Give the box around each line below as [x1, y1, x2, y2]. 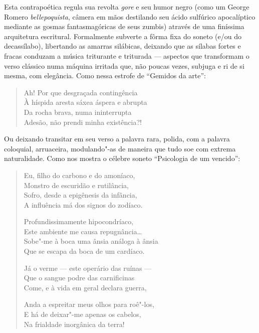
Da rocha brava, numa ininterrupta [24, 106, 132, 117]
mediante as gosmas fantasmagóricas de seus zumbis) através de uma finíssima [4, 21, 244, 32]
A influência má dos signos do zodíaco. [24, 199, 143, 210]
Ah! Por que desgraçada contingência [24, 87, 138, 97]
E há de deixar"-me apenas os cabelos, [24, 309, 141, 319]
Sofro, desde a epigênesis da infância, [24, 190, 137, 200]
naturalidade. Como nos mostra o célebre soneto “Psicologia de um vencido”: [4, 153, 240, 163]
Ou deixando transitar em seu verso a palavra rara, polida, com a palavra [4, 133, 230, 144]
